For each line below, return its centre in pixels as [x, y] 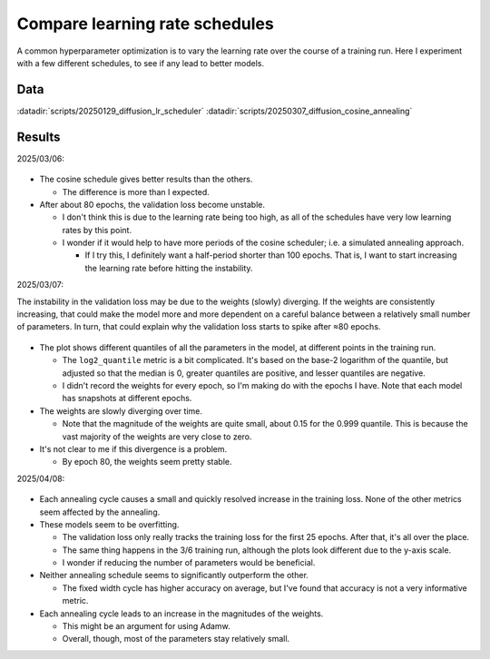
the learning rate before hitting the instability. [169, 268]
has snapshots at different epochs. [127, 398]
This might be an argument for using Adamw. [146, 626]
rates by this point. [97, 230]
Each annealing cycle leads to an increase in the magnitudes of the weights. [181, 614]
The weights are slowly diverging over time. [121, 411]
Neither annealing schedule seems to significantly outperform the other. [174, 575]
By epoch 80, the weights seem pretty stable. [147, 462]
